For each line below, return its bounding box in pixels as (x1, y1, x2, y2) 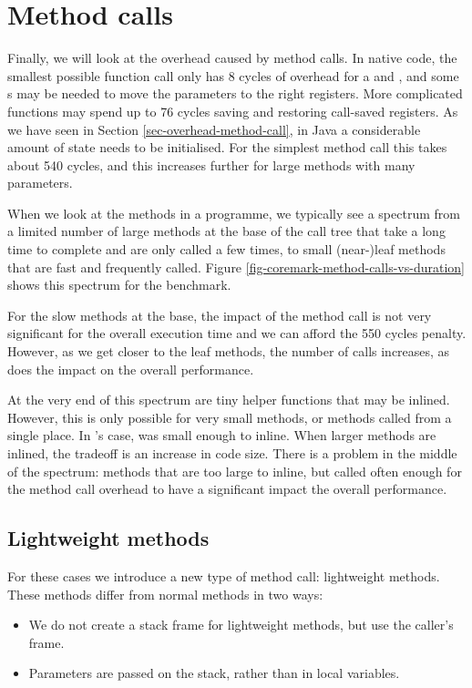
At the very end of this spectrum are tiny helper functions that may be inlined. (7, 390, 450, 409)
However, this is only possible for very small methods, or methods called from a (7, 407, 452, 426)
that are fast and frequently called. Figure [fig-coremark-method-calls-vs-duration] (7, 257, 465, 276)
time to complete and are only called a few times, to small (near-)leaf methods (7, 240, 446, 259)
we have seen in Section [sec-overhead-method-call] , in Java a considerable (7, 119, 421, 139)
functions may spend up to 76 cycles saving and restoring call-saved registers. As (7, 101, 458, 120)
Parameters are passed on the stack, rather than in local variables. (28, 663, 400, 683)
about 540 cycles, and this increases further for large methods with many (7, 155, 416, 174)
